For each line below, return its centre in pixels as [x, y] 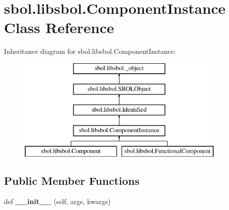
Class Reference [59, 27]
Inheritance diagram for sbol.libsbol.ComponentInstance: [90, 51]
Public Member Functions [72, 180]
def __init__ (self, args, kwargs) [57, 201]
